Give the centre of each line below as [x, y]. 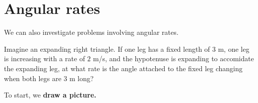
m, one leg [234, 49]
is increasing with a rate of [45, 58]
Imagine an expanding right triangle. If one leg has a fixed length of [107, 49]
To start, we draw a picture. [50, 95]
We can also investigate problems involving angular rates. [91, 32]
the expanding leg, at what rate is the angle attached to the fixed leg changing [123, 68]
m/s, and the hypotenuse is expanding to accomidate [173, 58]
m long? [81, 78]
